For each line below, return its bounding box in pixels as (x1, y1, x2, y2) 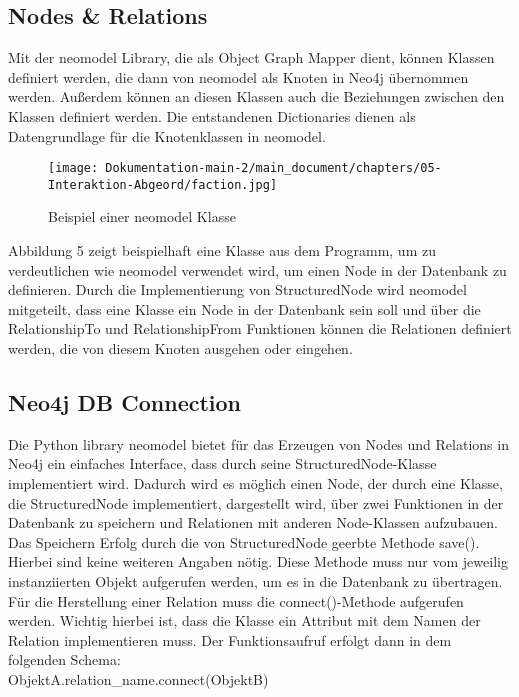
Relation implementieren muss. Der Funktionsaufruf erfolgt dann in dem (8, 629, 452, 650)
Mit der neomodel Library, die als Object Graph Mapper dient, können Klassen (8, 47, 495, 68)
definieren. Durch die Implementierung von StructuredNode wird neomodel (8, 279, 467, 300)
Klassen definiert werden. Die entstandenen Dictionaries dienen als (8, 105, 416, 126)
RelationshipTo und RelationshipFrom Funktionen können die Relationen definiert (8, 318, 512, 339)
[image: (48, 161, 99, 176)
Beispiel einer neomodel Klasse (48, 206, 236, 227)
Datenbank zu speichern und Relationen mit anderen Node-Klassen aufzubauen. (8, 512, 498, 533)
